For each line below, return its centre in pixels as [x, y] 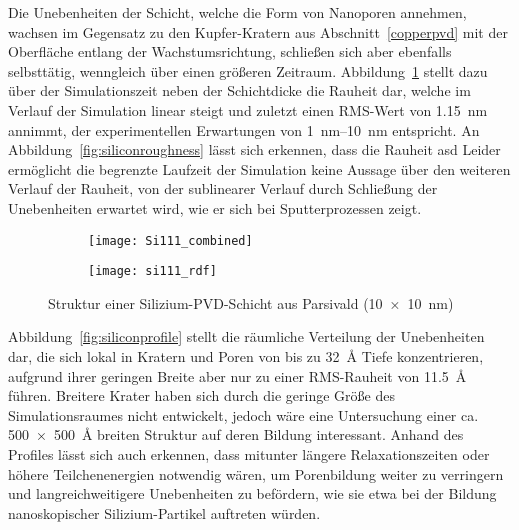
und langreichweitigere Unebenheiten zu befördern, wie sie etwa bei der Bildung [252, 493]
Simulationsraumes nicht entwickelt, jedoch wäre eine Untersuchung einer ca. [243, 414]
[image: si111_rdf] [152, 271]
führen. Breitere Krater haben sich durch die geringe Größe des [201, 395]
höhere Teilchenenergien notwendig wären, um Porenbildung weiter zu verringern [256, 473]
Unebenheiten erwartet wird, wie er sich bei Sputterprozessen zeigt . [215, 207]
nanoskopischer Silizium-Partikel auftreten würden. [164, 512]
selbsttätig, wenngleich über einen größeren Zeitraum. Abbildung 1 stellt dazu [248, 70]
